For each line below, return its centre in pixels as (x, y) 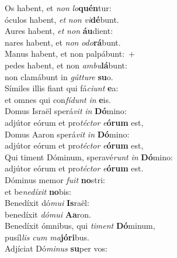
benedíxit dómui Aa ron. (48, 214)
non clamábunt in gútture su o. (59, 76)
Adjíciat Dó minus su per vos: (56, 248)
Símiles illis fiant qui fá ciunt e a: (62, 88)
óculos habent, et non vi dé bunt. (62, 19)
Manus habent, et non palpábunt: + (70, 54)
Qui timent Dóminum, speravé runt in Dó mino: (89, 156)
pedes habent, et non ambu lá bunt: (66, 65)
